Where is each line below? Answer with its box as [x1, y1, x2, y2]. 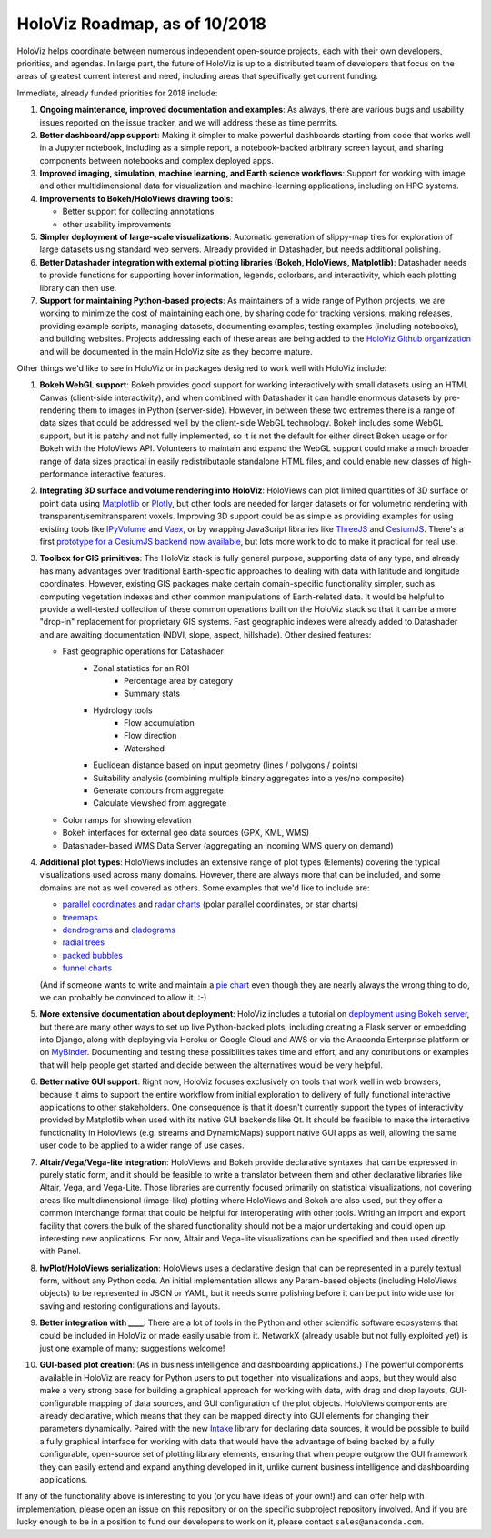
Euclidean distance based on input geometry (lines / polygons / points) [93, 759, 359, 770]
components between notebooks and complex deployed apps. [39, 155, 275, 166]
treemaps [62, 911, 99, 922]
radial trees [62, 937, 105, 948]
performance [39, 468, 89, 479]
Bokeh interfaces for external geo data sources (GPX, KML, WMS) [62, 828, 310, 839]
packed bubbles [62, 950, 123, 960]
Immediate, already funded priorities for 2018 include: [16, 87, 218, 98]
